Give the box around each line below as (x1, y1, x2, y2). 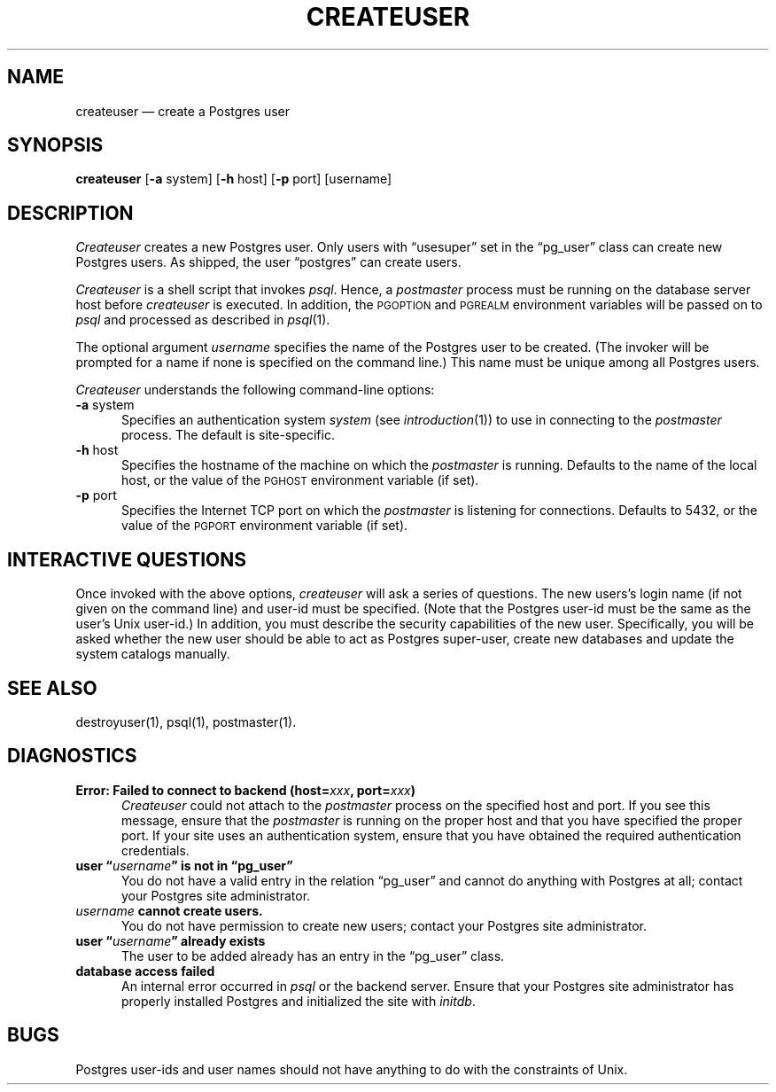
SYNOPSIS (7, 134, 104, 157)
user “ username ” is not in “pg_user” (75, 857, 293, 873)
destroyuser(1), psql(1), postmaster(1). (75, 714, 297, 729)
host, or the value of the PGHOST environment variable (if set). (121, 472, 479, 488)
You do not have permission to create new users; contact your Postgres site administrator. (121, 917, 647, 933)
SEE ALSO (7, 676, 97, 699)
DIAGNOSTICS (7, 745, 137, 768)
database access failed (75, 963, 215, 979)
